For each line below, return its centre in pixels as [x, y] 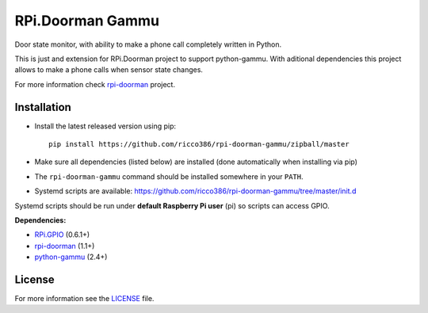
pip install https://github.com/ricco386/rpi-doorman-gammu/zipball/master [199, 144]
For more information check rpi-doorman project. [95, 84]
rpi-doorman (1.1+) [65, 246]
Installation [43, 107]
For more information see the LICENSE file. [84, 299]
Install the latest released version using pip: [105, 126]
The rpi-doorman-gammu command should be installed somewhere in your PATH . [169, 176]
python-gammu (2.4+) [71, 257]
